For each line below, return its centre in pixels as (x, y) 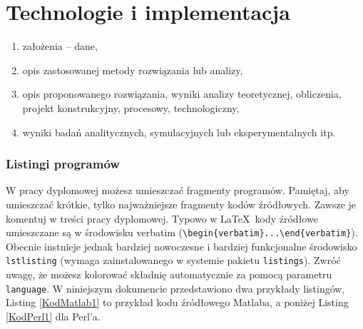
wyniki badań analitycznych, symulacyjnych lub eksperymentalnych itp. (179, 132)
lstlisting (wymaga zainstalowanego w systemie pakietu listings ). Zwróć (173, 260)
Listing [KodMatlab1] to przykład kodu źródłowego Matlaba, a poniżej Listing (177, 302)
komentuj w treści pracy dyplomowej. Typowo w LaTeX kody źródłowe (162, 218)
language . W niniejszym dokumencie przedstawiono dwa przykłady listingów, (175, 288)
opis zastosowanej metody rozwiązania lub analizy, (133, 70)
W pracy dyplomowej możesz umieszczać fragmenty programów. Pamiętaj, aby (178, 190)
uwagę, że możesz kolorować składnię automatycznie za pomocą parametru (169, 274)
